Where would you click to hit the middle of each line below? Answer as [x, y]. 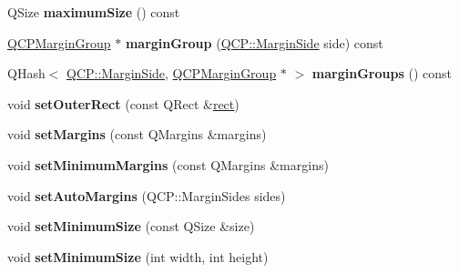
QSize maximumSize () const [94, 12]
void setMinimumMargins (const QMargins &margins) [168, 164]
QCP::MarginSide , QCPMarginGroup [172, 73]
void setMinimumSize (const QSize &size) [131, 226]
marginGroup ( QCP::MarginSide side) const [254, 42]
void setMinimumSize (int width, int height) [138, 256]
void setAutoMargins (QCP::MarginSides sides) [147, 195]
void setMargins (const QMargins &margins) [137, 134]
